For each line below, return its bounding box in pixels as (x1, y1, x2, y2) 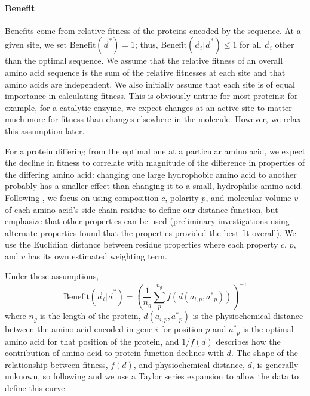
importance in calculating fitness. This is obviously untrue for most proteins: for (5, 89, 298, 102)
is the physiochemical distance (192, 310, 303, 322)
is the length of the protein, (40, 310, 141, 322)
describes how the (216, 335, 281, 347)
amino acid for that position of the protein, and (5, 335, 179, 347)
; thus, (134, 38, 158, 51)
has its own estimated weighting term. (27, 249, 167, 262)
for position (161, 323, 203, 335)
